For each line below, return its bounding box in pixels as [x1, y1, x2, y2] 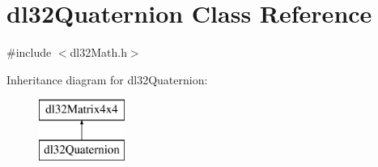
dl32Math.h [70, 44, 127, 61]
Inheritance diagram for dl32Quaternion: [6, 71, 208, 88]
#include [6, 44, 52, 61]
